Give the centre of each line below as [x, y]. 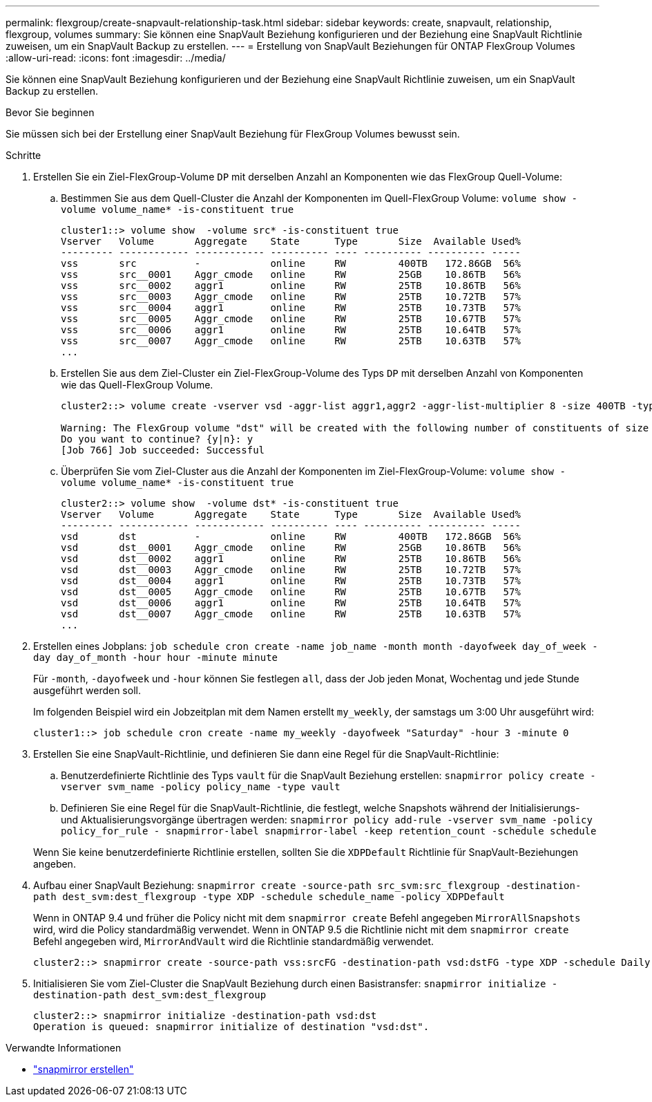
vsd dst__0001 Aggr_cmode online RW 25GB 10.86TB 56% [291, 548]
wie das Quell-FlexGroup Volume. [137, 385]
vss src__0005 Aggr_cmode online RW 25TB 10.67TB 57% [291, 319]
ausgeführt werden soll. [87, 690]
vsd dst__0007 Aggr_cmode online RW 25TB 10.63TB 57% [291, 614]
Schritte [23, 155]
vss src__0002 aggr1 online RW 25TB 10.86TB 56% [291, 286]
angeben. [55, 864]
